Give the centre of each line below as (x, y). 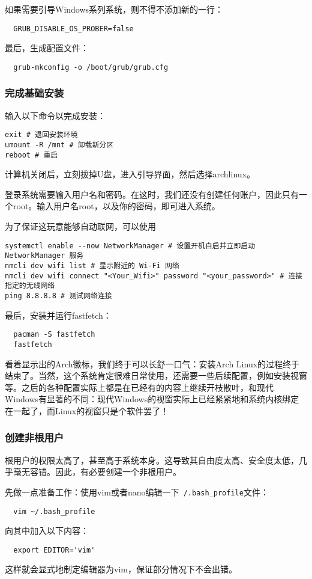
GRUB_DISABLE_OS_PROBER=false (73, 29)
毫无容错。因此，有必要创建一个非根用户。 (97, 472)
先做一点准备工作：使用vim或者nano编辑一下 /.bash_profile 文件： (137, 492)
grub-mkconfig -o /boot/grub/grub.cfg (91, 67)
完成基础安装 (34, 93)
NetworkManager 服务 (44, 256)
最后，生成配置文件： (47, 48)
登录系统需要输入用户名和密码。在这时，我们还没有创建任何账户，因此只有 (152, 194)
